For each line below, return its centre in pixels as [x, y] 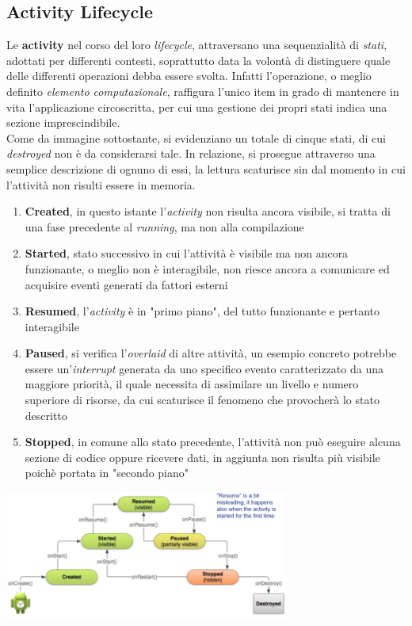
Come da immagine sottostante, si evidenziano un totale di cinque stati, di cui [196, 137]
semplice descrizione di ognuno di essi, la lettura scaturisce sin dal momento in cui [206, 168]
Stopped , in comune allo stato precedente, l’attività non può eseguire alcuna [213, 442]
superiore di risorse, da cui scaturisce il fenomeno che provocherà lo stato [202, 400]
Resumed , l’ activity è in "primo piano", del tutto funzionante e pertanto [202, 311]
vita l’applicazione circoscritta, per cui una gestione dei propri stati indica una [197, 107]
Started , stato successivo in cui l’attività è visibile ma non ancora [187, 253]
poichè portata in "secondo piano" [107, 473]
